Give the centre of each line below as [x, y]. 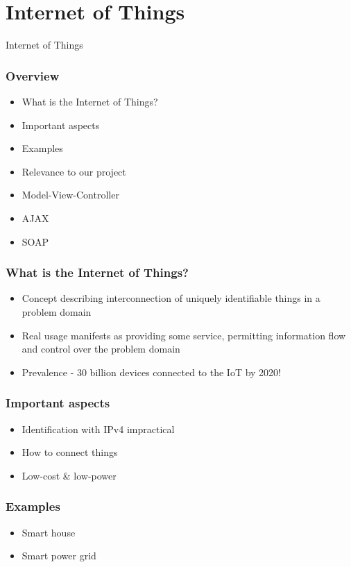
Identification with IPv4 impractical [98, 429]
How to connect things [70, 452]
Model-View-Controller [70, 195]
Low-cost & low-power [69, 475]
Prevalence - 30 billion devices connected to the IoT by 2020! [152, 372]
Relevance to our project [74, 171]
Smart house [49, 532]
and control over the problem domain [101, 349]
